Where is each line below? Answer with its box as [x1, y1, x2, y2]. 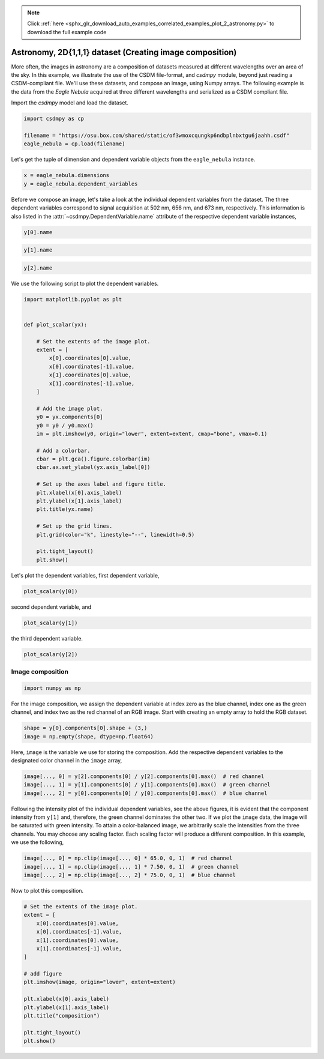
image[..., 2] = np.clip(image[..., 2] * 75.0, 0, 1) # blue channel [23, 872, 236, 878]
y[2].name [23, 264, 53, 271]
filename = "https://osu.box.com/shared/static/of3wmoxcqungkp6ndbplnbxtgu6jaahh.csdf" [23, 132, 290, 139]
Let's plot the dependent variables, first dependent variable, [11, 572, 160, 579]
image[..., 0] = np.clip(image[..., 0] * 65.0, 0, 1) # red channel [23, 855, 233, 861]
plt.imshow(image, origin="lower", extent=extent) [23, 979, 176, 986]
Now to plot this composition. [11, 887, 84, 894]
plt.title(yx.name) [36, 506, 94, 513]
